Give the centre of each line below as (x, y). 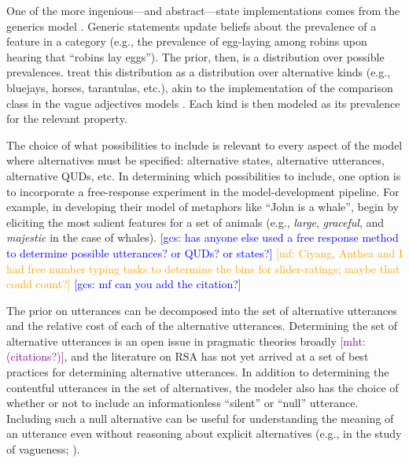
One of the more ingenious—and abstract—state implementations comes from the (203, 10)
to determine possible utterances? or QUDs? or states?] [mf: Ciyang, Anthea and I (205, 252)
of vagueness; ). (43, 449)
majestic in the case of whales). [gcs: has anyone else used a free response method (203, 237)
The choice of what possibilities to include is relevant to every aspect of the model (204, 144)
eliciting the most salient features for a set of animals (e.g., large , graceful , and (195, 222)
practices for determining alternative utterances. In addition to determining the (198, 372)
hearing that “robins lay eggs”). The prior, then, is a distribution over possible (195, 56)
